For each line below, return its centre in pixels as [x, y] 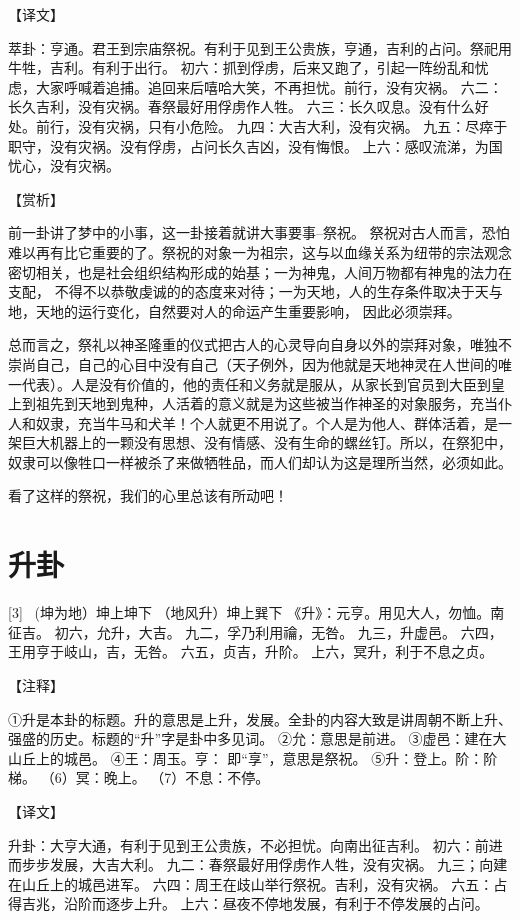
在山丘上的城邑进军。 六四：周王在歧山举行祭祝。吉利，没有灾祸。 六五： [251, 883]
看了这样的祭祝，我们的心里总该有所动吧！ [148, 495]
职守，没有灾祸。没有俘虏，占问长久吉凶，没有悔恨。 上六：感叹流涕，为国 [255, 145]
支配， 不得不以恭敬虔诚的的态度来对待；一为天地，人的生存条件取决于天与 [255, 291]
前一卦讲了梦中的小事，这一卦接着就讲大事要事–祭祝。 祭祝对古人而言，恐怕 [259, 232]
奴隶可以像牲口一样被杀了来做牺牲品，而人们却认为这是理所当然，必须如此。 [260, 461]
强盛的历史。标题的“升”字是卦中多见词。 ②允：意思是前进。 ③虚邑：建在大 [257, 738]
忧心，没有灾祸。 [64, 165]
